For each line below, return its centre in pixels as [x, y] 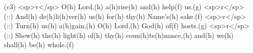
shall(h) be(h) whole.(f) [39, 44]
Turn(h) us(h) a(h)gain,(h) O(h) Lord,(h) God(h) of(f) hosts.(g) [111, 26]
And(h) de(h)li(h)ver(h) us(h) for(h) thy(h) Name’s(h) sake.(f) [109, 16]
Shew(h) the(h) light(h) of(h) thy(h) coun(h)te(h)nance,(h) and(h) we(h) [125, 35]
